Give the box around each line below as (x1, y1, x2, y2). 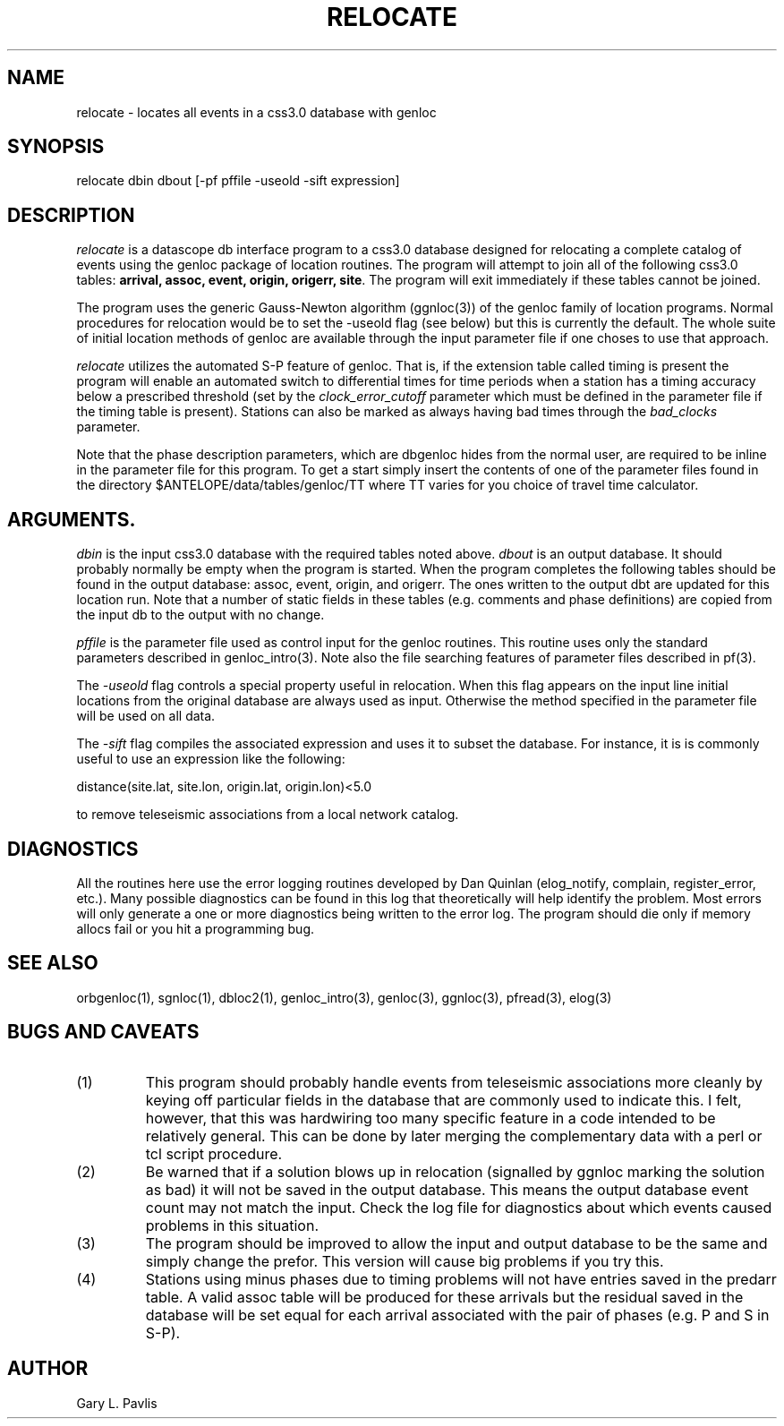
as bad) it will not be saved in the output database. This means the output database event (145, 1180, 749, 1199)
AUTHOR (7, 1357, 89, 1380)
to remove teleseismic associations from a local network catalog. (76, 807, 459, 823)
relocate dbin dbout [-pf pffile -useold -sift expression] (76, 173, 400, 189)
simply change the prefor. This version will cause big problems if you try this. (145, 1251, 664, 1270)
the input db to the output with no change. (76, 607, 325, 623)
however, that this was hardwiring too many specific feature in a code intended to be (145, 1108, 716, 1127)
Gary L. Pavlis (76, 1395, 158, 1411)
